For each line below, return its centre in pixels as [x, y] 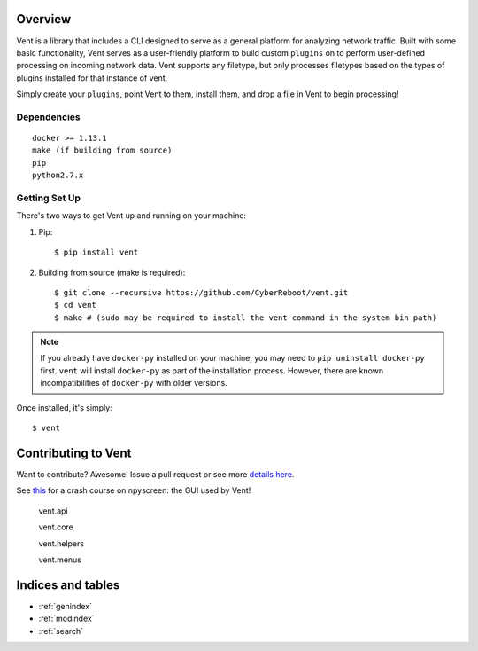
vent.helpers [61, 543]
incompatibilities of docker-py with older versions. [134, 383]
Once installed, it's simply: [64, 407]
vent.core [56, 527]
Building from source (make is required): [112, 272]
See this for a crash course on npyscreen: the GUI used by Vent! [134, 490]
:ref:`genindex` [66, 606]
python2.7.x [58, 176]
